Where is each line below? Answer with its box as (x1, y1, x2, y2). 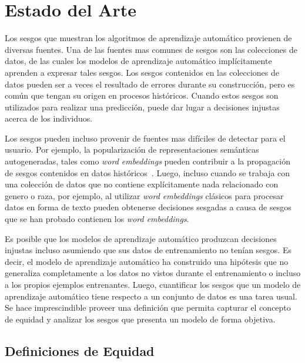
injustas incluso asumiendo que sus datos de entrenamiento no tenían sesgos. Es (5, 244, 291, 256)
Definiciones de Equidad (5, 341, 155, 359)
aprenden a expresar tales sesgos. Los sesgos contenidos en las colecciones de (5, 66, 280, 78)
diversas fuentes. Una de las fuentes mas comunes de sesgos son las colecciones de (5, 43, 297, 55)
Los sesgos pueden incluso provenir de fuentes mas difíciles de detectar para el (5, 132, 286, 144)
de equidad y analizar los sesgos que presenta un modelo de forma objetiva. (5, 312, 276, 325)
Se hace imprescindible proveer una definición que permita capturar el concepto (5, 301, 291, 314)
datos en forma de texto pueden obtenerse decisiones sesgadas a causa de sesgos (5, 201, 291, 213)
